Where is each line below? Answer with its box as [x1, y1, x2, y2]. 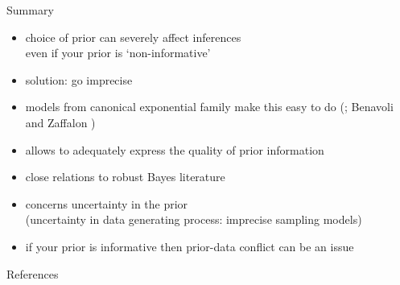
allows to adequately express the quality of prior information [25, 141, 324, 158]
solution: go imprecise [25, 71, 133, 88]
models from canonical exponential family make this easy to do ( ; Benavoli [25, 98, 394, 115]
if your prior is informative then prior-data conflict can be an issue [25, 237, 354, 254]
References [6, 265, 59, 282]
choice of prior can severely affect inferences [25, 28, 241, 45]
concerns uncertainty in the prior [25, 195, 188, 212]
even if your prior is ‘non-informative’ [25, 44, 211, 61]
